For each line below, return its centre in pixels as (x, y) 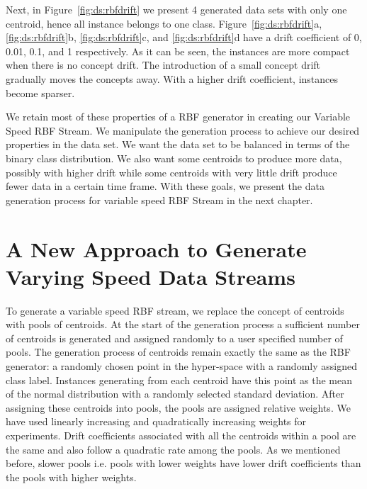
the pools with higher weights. (71, 477)
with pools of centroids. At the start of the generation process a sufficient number (183, 324)
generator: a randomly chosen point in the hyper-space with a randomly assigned (181, 366)
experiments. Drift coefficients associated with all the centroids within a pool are (181, 435)
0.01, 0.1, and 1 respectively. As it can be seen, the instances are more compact (178, 51)
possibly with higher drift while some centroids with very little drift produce (171, 172)
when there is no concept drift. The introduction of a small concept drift (163, 65)
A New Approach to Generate (156, 248)
